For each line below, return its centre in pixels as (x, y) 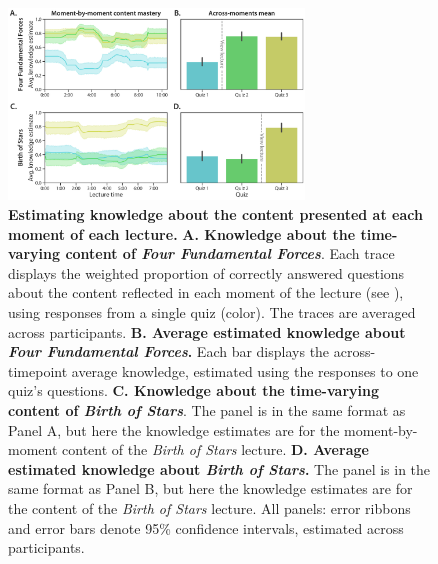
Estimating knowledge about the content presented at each (215, 214)
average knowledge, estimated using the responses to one (245, 370)
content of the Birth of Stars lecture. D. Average (215, 449)
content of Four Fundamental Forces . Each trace (230, 253)
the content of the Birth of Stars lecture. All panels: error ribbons (209, 507)
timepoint (38, 370)
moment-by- (381, 429)
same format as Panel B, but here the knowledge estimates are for (210, 488)
